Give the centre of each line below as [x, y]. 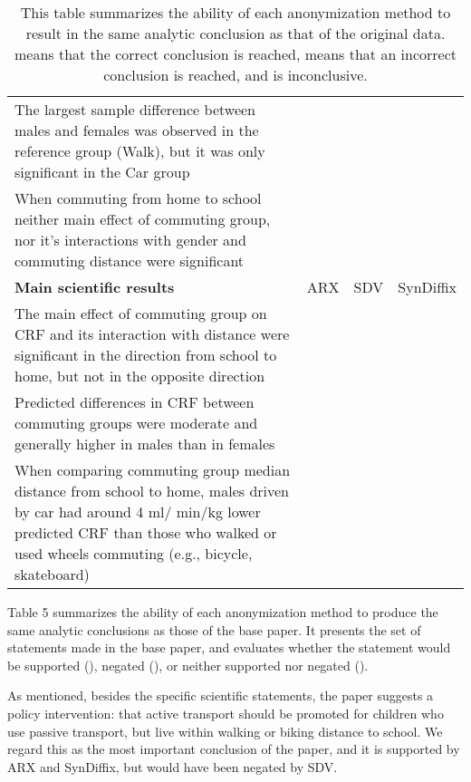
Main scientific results [95, 287]
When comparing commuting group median [153, 470]
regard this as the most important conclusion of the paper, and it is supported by [234, 749]
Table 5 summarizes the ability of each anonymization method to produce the [223, 612]
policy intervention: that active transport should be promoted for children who [226, 713]
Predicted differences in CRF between [135, 402]
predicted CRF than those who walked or [146, 532]
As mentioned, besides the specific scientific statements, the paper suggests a [221, 695]
